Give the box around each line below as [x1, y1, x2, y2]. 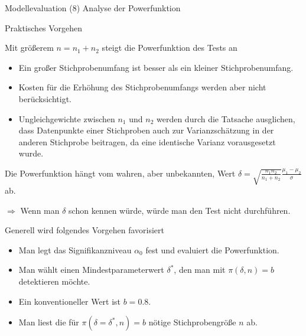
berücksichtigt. [18, 92, 71, 105]
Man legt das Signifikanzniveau [18, 243, 132, 256]
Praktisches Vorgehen [5, 21, 83, 34]
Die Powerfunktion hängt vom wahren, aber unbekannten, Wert [5, 167, 236, 179]
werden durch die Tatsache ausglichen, [156, 112, 295, 125]
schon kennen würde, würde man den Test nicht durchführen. [69, 204, 291, 216]
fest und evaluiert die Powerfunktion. [145, 243, 279, 256]
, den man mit [174, 263, 226, 276]
